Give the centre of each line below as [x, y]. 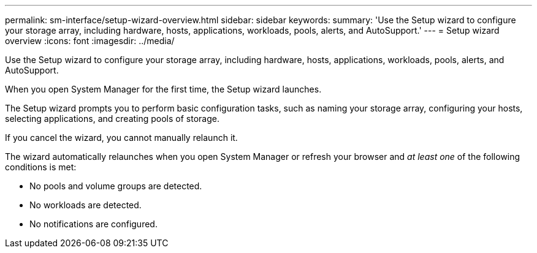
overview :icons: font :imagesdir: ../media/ [90, 41]
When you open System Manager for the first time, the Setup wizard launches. [163, 89]
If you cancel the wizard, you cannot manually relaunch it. [121, 138]
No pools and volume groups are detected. [116, 186]
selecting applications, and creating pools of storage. [112, 119]
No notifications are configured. [93, 224]
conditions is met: [41, 167]
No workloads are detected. [86, 205]
